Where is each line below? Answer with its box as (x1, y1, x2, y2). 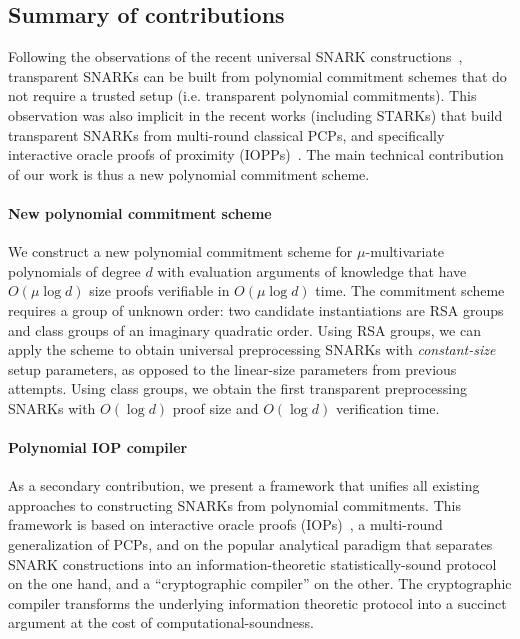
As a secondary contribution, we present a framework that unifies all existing (8, 475, 480, 496)
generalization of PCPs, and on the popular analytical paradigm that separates (8, 534, 493, 555)
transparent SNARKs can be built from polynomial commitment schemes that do (8, 65, 507, 86)
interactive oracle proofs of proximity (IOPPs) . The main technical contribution (8, 144, 504, 165)
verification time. (335, 397, 440, 418)
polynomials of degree (8, 260, 141, 281)
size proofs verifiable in (89, 280, 230, 301)
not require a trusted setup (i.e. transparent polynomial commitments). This (8, 85, 477, 106)
